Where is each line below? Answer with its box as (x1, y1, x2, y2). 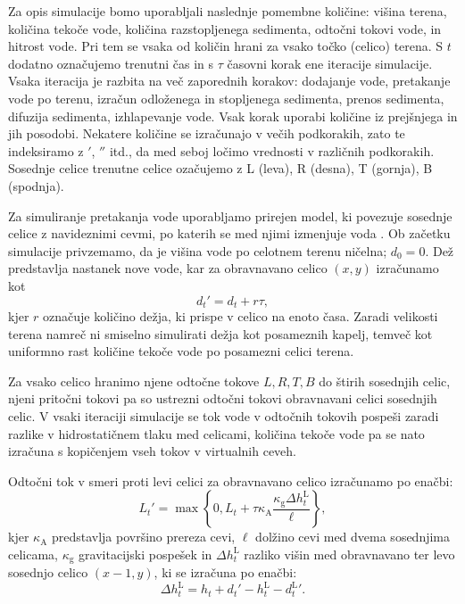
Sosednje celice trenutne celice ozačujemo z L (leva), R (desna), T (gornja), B (8, 159, 433, 178)
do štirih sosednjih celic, (319, 371, 451, 390)
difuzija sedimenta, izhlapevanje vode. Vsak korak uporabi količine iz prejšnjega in (8, 106, 458, 125)
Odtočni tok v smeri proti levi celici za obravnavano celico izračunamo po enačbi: (8, 471, 453, 490)
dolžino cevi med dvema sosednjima (255, 527, 451, 546)
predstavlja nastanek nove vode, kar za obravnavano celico (8, 259, 328, 277)
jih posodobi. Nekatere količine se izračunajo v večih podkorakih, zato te (8, 124, 405, 143)
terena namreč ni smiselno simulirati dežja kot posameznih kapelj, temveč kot (8, 324, 433, 343)
